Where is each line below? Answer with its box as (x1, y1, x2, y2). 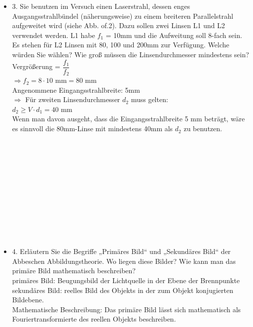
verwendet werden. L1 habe (12, 30, 95, 40)
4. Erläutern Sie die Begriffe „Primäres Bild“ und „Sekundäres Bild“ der (12, 246, 231, 256)
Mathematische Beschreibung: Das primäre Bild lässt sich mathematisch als (12, 304, 241, 314)
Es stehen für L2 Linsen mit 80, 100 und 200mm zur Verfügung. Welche (12, 39, 229, 50)
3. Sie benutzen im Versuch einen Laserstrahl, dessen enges (12, 1, 190, 11)
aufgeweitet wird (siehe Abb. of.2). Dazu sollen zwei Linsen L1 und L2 (12, 20, 225, 31)
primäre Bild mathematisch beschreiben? (12, 265, 136, 276)
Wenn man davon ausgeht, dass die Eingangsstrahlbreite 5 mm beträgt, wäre (12, 113, 245, 124)
